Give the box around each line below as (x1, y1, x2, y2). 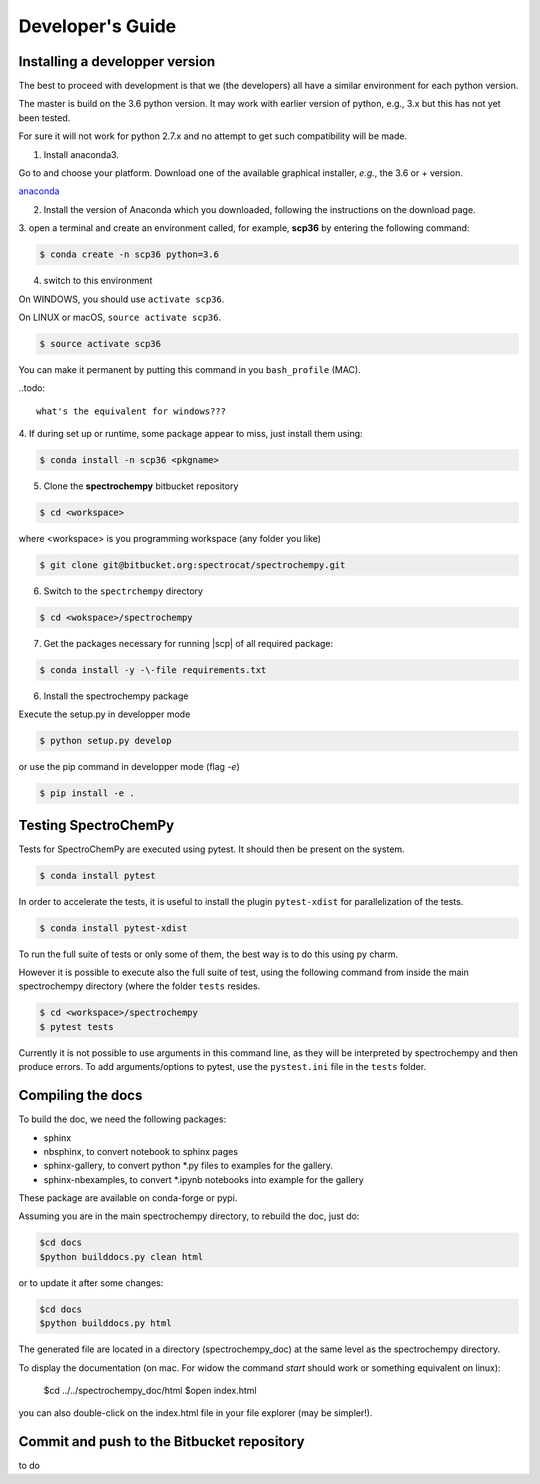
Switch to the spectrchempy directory (43, 585, 204, 597)
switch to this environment (43, 275, 153, 287)
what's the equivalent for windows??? (36, 405, 227, 417)
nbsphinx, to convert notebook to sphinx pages (43, 1145, 239, 1157)
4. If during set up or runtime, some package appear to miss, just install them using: (18, 428, 364, 440)
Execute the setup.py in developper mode (18, 708, 191, 720)
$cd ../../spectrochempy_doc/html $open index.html (43, 1384, 257, 1396)
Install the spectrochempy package (43, 690, 189, 702)
